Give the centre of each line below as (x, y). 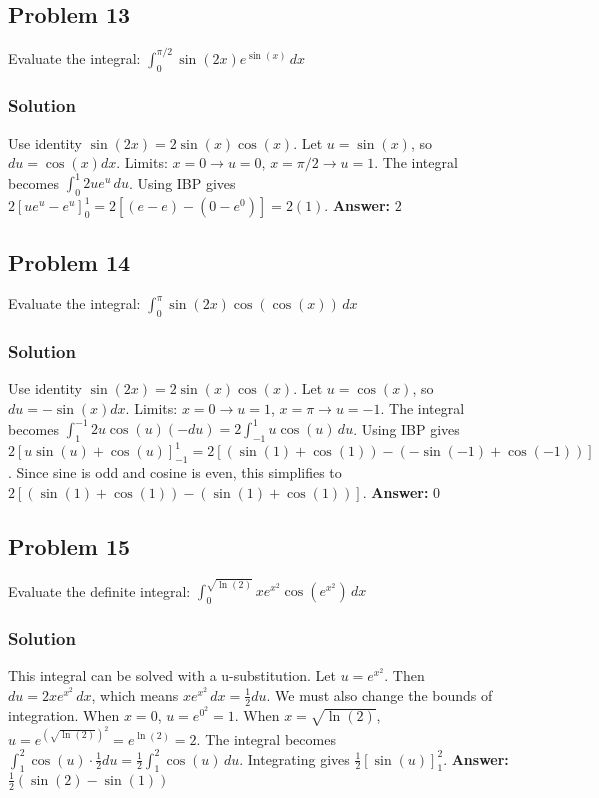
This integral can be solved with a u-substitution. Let (172, 675)
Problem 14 (69, 261)
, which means (135, 694)
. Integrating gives (294, 758)
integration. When (64, 714)
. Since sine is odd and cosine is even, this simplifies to (175, 472)
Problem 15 (69, 545)
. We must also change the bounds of (379, 694)
